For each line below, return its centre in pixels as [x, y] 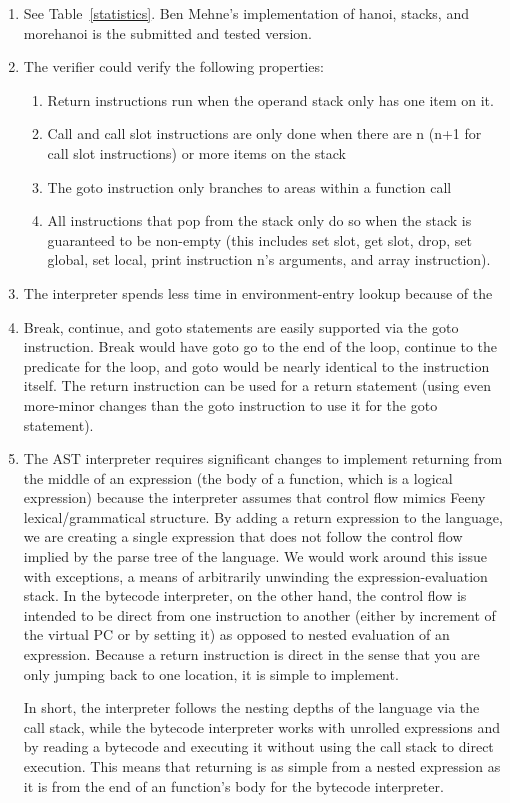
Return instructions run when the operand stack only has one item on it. [270, 99]
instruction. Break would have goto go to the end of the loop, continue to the [260, 346]
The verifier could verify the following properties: [173, 66]
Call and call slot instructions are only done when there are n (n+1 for [264, 133]
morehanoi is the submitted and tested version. [167, 32]
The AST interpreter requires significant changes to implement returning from [263, 458]
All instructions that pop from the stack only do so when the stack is [259, 220]
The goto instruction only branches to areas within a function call [249, 186]
